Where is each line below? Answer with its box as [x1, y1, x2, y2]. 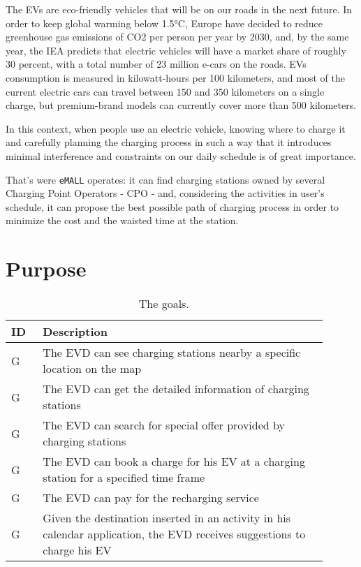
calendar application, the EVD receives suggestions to [43, 526, 306, 543]
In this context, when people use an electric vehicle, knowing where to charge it [6, 121, 346, 135]
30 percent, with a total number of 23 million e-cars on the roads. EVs [6, 57, 307, 71]
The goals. [138, 295, 189, 312]
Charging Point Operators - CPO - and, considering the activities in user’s [6, 186, 325, 200]
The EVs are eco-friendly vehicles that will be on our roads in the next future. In [6, 2, 353, 16]
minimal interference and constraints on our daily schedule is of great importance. [6, 148, 356, 163]
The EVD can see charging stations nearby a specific [43, 344, 301, 361]
